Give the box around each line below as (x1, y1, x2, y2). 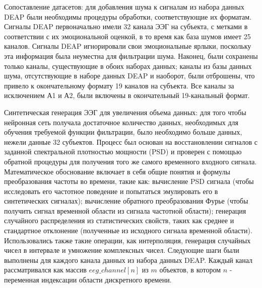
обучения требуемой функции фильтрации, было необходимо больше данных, (4, 127, 242, 137)
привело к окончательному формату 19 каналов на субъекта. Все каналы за (4, 80, 234, 90)
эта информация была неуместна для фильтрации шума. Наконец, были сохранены (4, 50, 258, 61)
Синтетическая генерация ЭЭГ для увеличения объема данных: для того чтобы (4, 107, 246, 117)
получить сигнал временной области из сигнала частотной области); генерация (4, 205, 246, 216)
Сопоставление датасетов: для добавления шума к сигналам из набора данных (4, 2, 244, 12)
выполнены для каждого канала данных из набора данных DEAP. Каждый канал (4, 254, 253, 265)
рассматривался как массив (4, 264, 87, 275)
